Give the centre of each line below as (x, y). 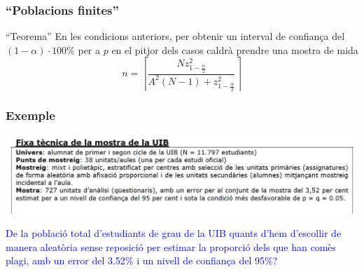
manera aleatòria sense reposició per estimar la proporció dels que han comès (171, 246)
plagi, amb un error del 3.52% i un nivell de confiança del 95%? (142, 260)
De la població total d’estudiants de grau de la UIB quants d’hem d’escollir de (174, 233)
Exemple (30, 115)
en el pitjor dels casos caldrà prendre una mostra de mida (235, 49)
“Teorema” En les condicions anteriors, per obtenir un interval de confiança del (175, 36)
